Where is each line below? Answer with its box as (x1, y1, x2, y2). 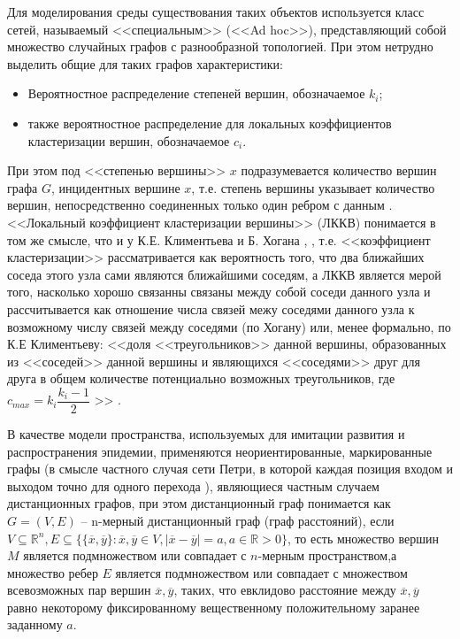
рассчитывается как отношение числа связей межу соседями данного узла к (7, 299, 415, 318)
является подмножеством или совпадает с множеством (115, 563, 408, 581)
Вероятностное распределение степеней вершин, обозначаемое (27, 84, 365, 103)
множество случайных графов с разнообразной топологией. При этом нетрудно (7, 37, 433, 56)
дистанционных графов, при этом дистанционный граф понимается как (7, 494, 391, 512)
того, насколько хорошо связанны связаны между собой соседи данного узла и (7, 282, 431, 301)
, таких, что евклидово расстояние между (173, 581, 396, 599)
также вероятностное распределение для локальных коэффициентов (27, 113, 392, 132)
